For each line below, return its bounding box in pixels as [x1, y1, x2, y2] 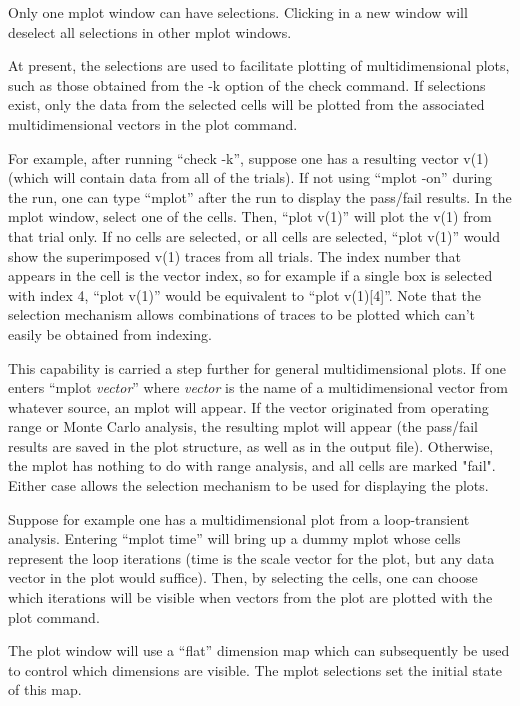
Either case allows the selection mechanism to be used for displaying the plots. [8, 475, 489, 496]
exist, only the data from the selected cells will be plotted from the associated [8, 94, 485, 115]
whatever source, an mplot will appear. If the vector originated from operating [8, 396, 489, 417]
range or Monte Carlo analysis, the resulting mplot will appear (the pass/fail [8, 416, 479, 437]
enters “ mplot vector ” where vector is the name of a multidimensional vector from [8, 377, 509, 398]
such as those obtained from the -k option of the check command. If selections [8, 74, 486, 95]
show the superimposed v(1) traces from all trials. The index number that [8, 245, 461, 266]
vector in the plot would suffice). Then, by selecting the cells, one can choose [8, 567, 478, 588]
